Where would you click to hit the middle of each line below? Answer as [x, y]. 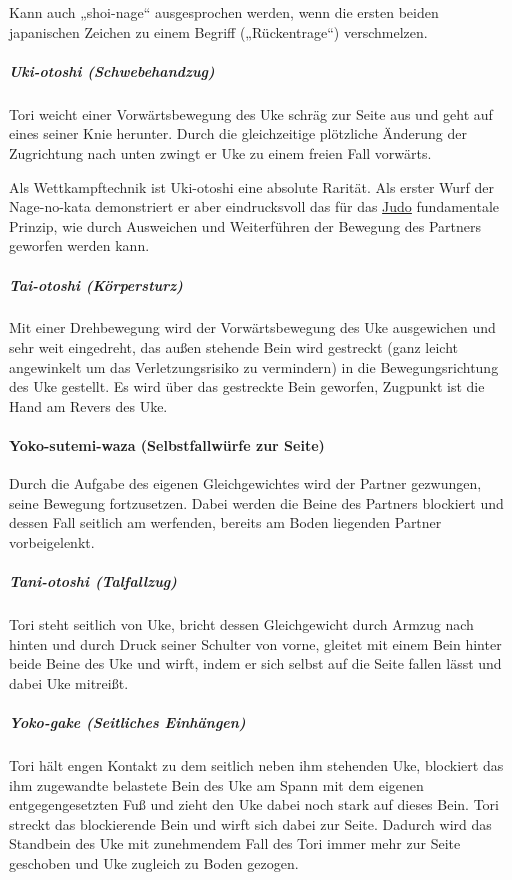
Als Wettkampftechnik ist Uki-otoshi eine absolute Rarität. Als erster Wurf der [252, 186]
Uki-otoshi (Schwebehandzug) [112, 70]
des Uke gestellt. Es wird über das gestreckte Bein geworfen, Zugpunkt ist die [247, 386]
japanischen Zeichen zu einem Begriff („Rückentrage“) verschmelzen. [218, 31]
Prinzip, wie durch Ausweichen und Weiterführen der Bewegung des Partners [245, 225]
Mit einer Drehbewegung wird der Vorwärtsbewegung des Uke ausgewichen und [252, 327]
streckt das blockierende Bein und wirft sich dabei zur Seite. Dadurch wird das [250, 823]
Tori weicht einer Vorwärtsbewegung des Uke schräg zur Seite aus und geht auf [251, 113]
